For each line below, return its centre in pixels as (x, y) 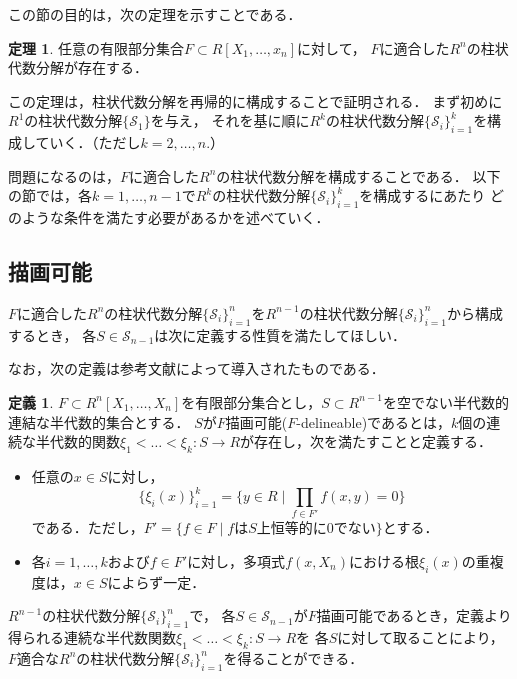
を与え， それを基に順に (230, 120)
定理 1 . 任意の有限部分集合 (96, 47)
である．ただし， (87, 527)
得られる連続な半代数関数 (92, 637)
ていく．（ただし (88, 142)
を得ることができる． (293, 657)
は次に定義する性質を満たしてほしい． (280, 334)
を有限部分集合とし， (251, 401)
